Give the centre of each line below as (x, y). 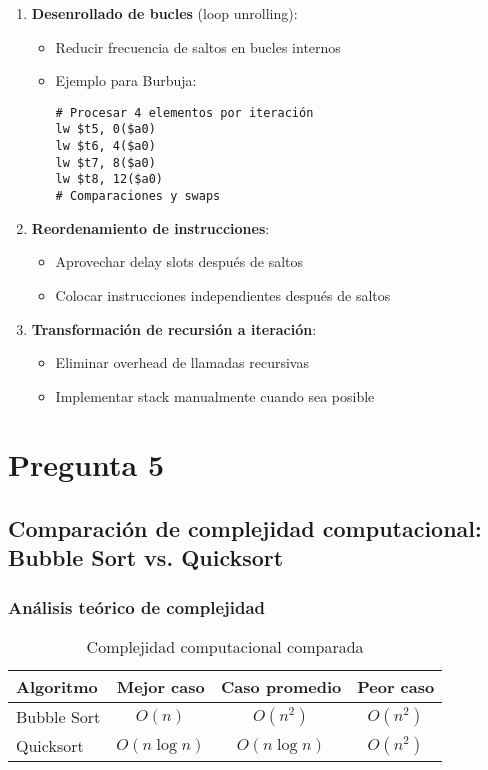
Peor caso (396, 687)
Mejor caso (160, 687)
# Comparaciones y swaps (138, 196)
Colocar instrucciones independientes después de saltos (223, 294)
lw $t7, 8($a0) (105, 162)
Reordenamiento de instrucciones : (150, 227)
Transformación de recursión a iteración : (174, 328)
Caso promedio (281, 687)
